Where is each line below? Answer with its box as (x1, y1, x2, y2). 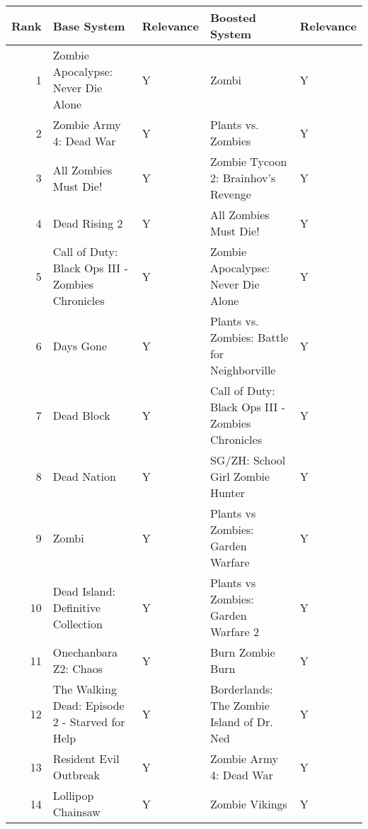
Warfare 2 (209, 623, 259, 640)
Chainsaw (52, 803, 100, 820)
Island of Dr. (209, 713, 273, 730)
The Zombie (209, 697, 270, 713)
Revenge (209, 186, 251, 202)
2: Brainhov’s (209, 169, 276, 186)
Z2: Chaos (52, 660, 103, 677)
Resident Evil (52, 750, 120, 767)
